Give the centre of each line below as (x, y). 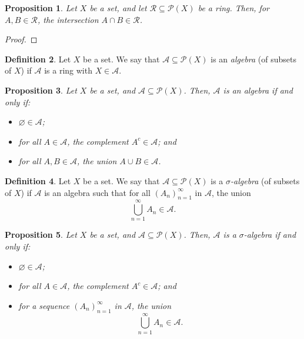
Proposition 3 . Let (41, 90)
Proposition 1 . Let (41, 8)
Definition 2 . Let (38, 59)
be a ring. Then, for (233, 8)
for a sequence (44, 305)
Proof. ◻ (21, 39)
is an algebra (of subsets (254, 59)
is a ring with (68, 70)
